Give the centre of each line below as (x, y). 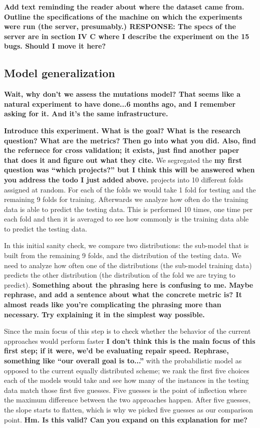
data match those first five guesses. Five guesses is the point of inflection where (125, 390)
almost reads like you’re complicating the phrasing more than (113, 304)
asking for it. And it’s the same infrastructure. (86, 114)
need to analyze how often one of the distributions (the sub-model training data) (128, 265)
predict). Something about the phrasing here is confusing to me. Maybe (129, 284)
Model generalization (60, 73)
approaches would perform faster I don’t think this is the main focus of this (130, 341)
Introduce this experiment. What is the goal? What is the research (122, 130)
